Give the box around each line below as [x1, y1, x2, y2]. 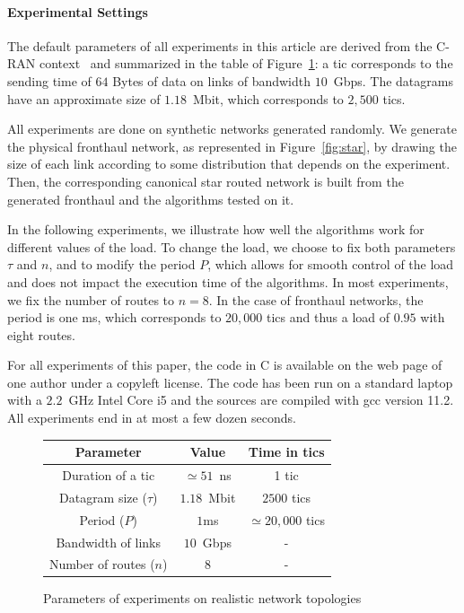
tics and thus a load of [266, 308, 390, 327]
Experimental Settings [7, 2, 148, 21]
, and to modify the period [48, 255, 196, 274]
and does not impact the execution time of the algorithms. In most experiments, [7, 272, 449, 291]
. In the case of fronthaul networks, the [208, 290, 424, 309]
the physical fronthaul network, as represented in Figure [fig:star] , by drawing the [7, 136, 457, 155]
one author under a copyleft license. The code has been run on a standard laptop [7, 372, 453, 391]
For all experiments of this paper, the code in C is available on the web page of [7, 355, 442, 374]
